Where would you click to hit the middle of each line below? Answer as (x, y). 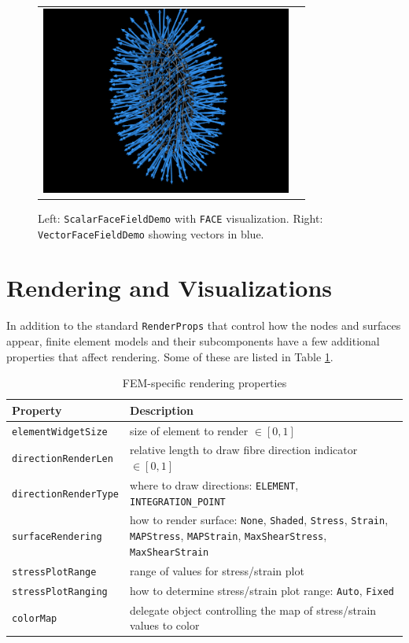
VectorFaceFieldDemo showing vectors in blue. (151, 233)
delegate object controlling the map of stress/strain (253, 610)
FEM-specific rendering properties (204, 383)
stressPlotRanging (60, 591)
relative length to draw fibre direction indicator (244, 450)
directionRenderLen (63, 459)
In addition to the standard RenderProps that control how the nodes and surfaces (204, 325)
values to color (165, 625)
